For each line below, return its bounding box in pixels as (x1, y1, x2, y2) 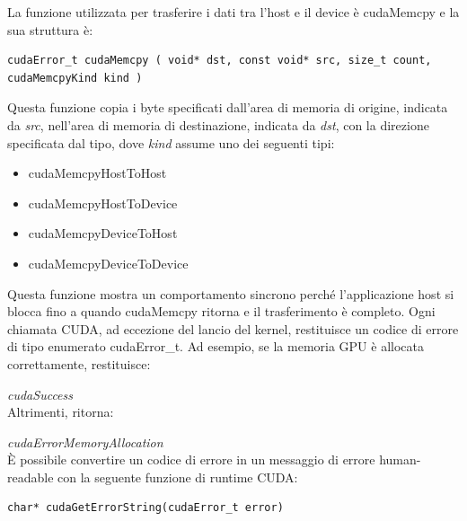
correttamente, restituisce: (7, 354, 151, 373)
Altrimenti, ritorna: (7, 402, 114, 421)
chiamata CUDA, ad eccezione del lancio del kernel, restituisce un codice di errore (7, 319, 459, 338)
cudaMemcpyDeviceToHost (28, 224, 178, 243)
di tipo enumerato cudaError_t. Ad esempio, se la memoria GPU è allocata (7, 337, 424, 356)
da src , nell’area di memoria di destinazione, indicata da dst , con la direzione (7, 115, 429, 134)
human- (379, 450, 421, 469)
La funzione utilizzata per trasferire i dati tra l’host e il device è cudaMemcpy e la (7, 3, 460, 21)
